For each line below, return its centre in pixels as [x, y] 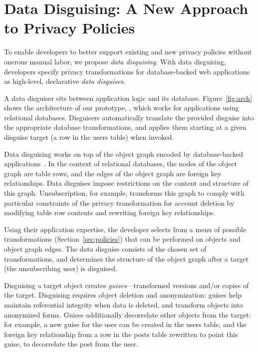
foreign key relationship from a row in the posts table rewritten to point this [121, 334]
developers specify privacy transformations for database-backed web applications [127, 71]
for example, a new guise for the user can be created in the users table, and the [125, 324]
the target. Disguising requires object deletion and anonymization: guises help [123, 295]
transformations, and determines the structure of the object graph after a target [127, 258]
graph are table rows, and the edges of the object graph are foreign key [113, 173]
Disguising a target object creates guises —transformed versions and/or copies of [127, 285]
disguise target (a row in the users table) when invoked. [89, 137]
